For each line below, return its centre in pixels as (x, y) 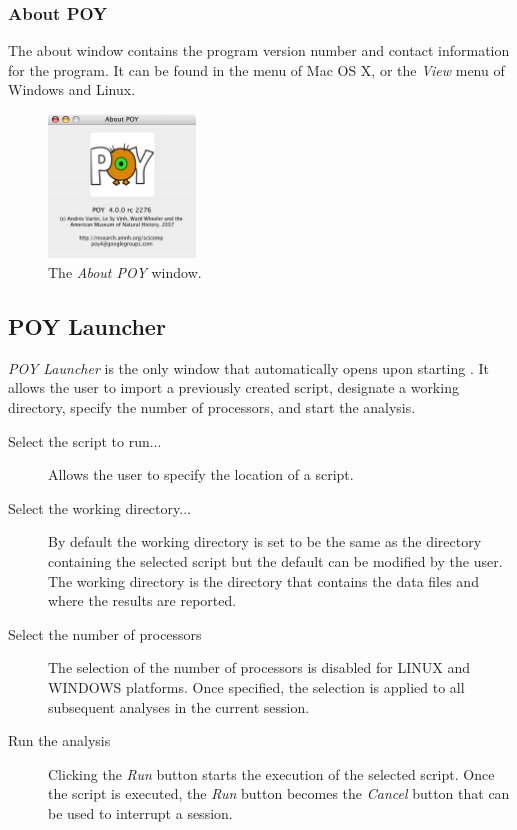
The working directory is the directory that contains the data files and (263, 580)
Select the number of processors (105, 633)
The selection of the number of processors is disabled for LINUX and (259, 667)
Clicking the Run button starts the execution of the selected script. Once (271, 773)
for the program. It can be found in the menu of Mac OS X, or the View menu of (256, 69)
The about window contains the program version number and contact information (259, 50)
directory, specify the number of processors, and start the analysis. (212, 407)
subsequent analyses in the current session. (179, 706)
